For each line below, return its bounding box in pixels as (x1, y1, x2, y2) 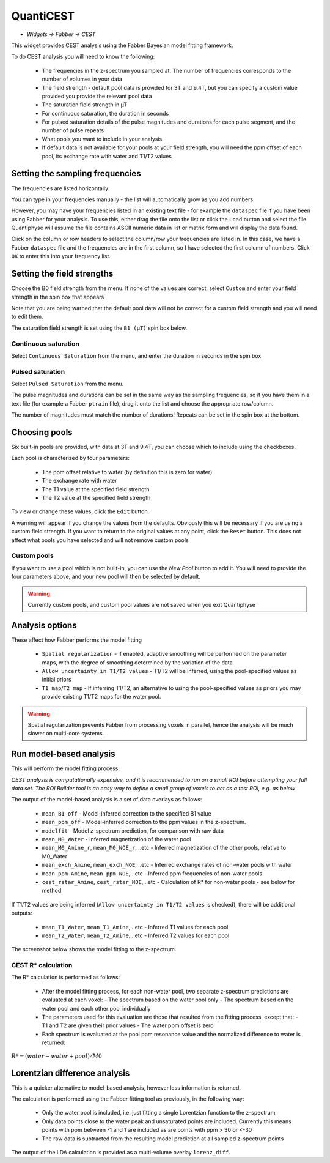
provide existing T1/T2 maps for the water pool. (42, 693, 161, 700)
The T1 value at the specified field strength (42, 485, 150, 492)
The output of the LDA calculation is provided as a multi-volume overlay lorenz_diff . (11, 1149, 230, 1156)
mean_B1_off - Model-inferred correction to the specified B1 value (42, 809, 211, 817)
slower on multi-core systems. (28, 730, 105, 737)
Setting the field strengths (11, 269, 114, 279)
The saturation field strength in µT (42, 101, 128, 108)
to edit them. (11, 313, 43, 321)
